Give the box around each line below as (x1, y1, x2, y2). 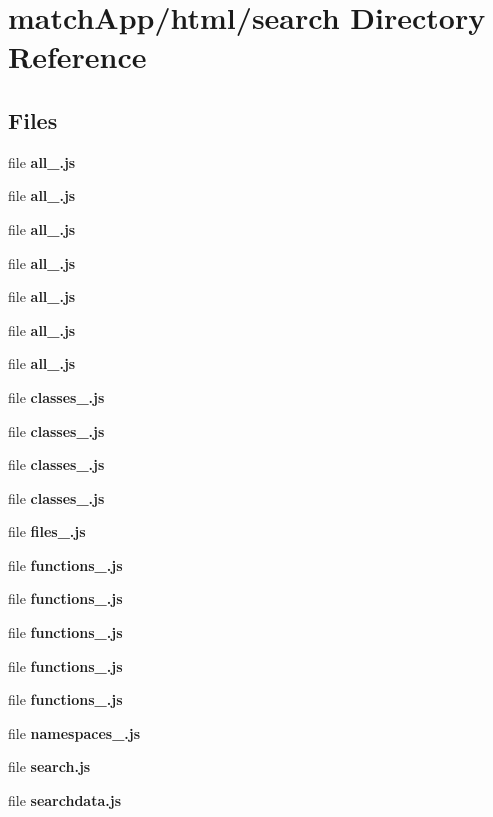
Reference (8, 36, 147, 77)
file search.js (8, 756, 91, 777)
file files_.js (8, 521, 86, 542)
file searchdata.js (8, 790, 122, 811)
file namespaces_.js (8, 722, 141, 743)
